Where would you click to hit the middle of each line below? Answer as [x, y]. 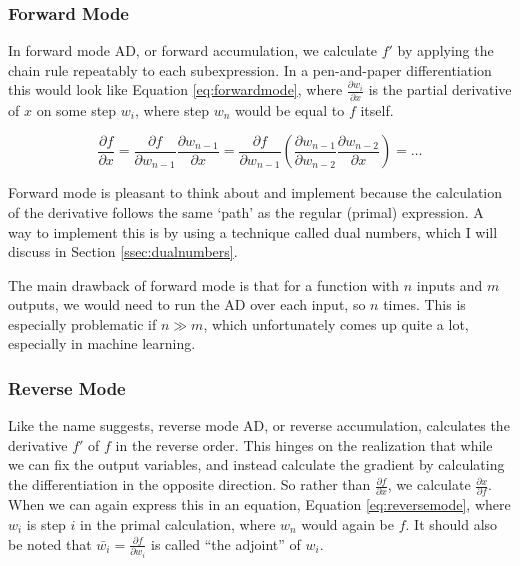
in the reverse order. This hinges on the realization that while [304, 444]
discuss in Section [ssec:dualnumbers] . [123, 251]
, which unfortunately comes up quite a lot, [336, 323]
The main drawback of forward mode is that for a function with [204, 284]
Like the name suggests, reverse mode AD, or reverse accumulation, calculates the [259, 425]
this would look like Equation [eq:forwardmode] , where [175, 89]
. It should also [451, 523]
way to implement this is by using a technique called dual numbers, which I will [253, 231]
